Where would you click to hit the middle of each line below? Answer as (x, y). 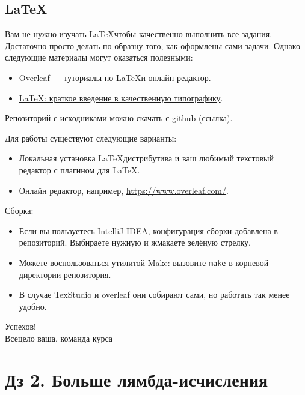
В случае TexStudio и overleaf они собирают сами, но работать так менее (154, 294)
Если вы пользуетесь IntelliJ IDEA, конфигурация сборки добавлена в (148, 230)
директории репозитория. (65, 274)
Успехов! (20, 326)
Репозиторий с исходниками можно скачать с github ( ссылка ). (119, 118)
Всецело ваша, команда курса (59, 338)
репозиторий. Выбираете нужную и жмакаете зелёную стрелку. (135, 242)
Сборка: (19, 210)
